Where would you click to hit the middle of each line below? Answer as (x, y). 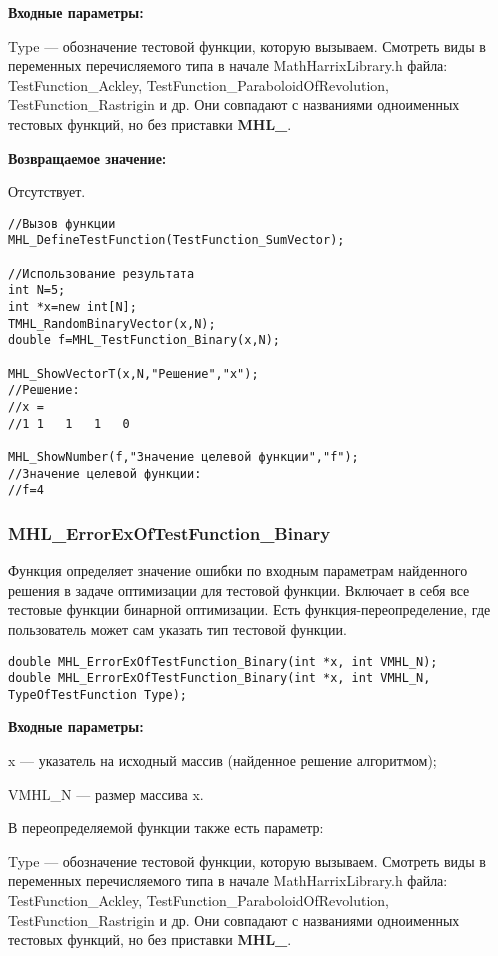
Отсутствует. (47, 191)
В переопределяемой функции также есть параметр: (166, 827)
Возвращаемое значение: (87, 157)
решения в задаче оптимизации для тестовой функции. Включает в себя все (239, 589)
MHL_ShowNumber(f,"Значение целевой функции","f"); (183, 456)
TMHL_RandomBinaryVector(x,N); (112, 323)
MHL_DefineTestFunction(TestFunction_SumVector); (176, 240)
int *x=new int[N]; (72, 307)
